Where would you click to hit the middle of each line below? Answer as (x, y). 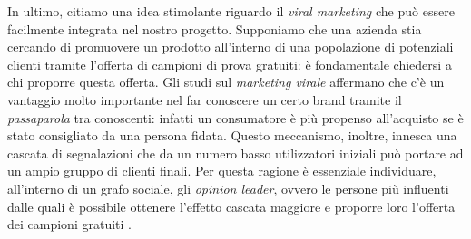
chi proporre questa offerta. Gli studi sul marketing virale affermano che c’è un (226, 82)
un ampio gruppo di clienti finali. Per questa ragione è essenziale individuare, (222, 171)
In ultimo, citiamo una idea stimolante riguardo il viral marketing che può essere (231, 11)
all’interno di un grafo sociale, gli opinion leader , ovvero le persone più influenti (228, 188)
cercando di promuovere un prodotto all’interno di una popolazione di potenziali (231, 47)
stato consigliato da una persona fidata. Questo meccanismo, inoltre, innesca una (232, 135)
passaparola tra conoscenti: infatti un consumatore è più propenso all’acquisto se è (235, 117)
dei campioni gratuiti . (69, 224)
